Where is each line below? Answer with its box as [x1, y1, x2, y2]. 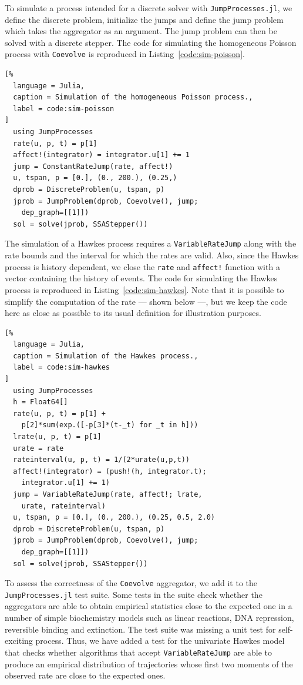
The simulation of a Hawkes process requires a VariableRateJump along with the [5, 237, 297, 250]
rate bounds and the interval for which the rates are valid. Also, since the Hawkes [5, 249, 299, 261]
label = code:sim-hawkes [13, 363, 110, 372]
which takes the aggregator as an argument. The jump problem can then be [5, 25, 277, 37]
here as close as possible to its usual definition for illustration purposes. [5, 307, 261, 319]
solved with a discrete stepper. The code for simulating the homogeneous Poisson [5, 36, 297, 48]
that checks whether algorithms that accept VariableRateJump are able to [5, 646, 272, 658]
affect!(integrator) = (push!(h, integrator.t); [13, 467, 207, 475]
